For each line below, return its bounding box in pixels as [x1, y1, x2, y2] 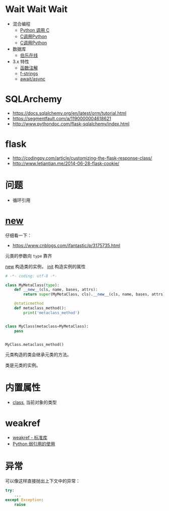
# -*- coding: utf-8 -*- [5, 273, 57, 279]
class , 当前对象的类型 [12, 399, 57, 405]
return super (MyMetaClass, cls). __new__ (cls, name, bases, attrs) [23, 292, 165, 297]
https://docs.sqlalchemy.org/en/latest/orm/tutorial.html [12, 110, 127, 116]
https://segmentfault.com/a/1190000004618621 [12, 115, 112, 121]
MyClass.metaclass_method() [5, 342, 64, 347]
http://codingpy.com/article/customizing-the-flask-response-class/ [12, 155, 152, 161]
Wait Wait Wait [5, 4, 68, 15]
